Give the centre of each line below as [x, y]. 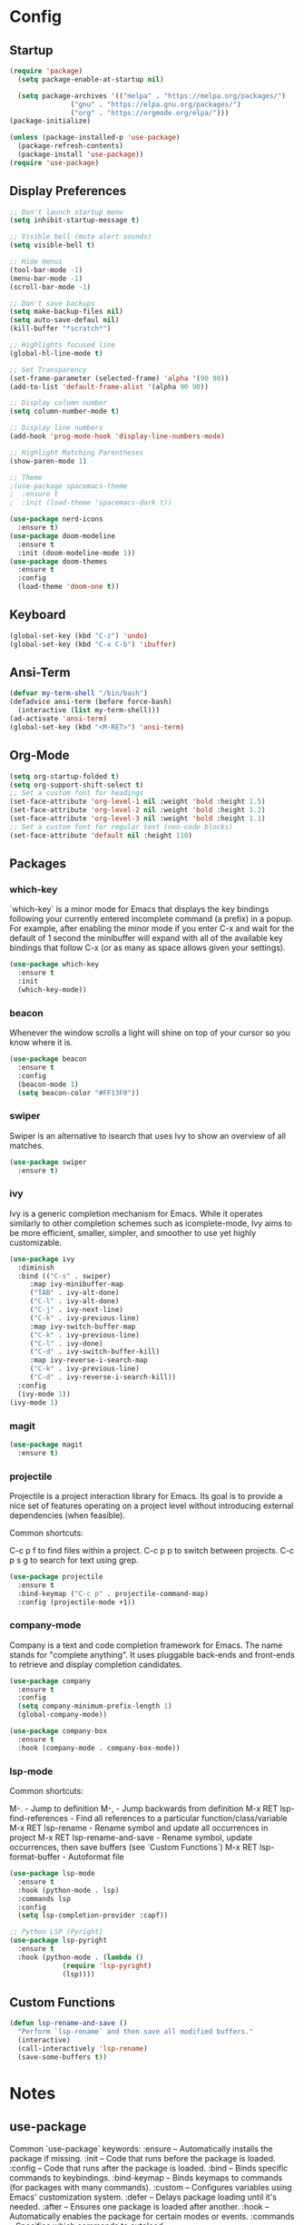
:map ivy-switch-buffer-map [83, 1327]
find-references [39, 1818]
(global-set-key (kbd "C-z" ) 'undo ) [78, 636]
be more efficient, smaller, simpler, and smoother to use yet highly [133, 1232]
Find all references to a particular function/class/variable [181, 1818]
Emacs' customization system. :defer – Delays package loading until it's [143, 2197]
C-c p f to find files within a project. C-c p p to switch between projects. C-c [152, 1550]
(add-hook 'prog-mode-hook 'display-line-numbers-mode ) [117, 436]
